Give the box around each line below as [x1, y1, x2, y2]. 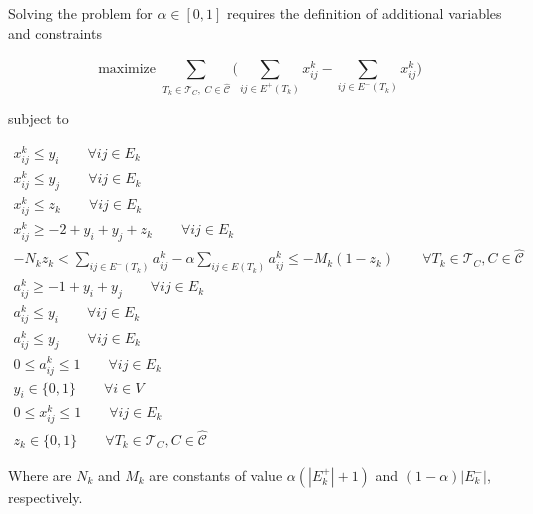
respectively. [8, 487, 83, 508]
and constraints [8, 22, 102, 43]
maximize [98, 61, 157, 76]
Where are [8, 465, 72, 486]
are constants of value [149, 465, 283, 486]
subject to [8, 108, 69, 129]
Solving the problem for [8, 3, 153, 23]
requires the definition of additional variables [227, 3, 502, 23]
